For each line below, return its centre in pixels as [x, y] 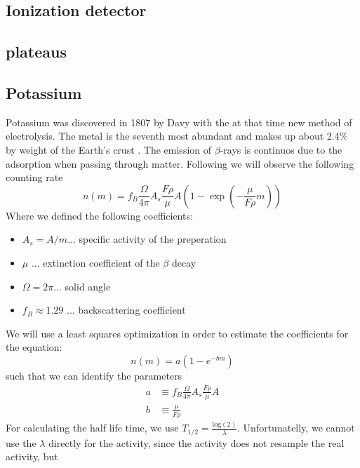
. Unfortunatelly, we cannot [296, 428]
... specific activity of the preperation [147, 239]
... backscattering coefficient [126, 310]
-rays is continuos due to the [281, 149]
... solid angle [82, 286]
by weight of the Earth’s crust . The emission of [109, 149]
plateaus [36, 52]
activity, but [32, 456]
